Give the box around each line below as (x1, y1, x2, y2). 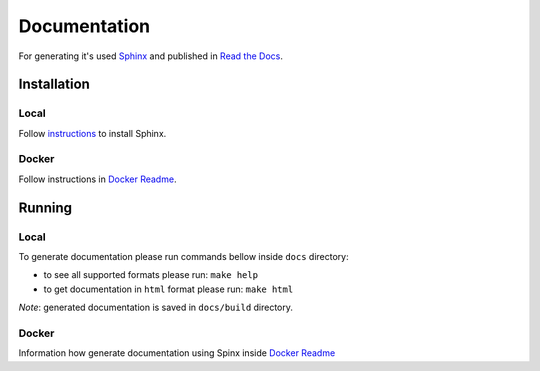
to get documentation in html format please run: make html (43, 283, 294, 295)
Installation (18, 76, 90, 93)
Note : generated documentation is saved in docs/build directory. (18, 301, 294, 314)
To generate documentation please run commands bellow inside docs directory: (18, 251, 349, 262)
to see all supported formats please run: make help (43, 269, 259, 281)
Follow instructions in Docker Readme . (18, 173, 177, 185)
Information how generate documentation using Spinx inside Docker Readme (18, 347, 336, 359)
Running (18, 199, 73, 216)
